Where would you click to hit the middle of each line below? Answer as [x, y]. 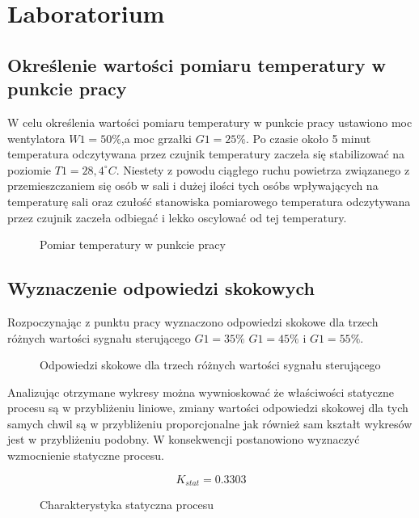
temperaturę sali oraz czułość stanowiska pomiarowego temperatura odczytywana [209, 201]
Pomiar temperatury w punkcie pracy [133, 244]
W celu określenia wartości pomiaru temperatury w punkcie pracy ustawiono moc [210, 122]
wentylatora [36, 138]
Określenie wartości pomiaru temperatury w [197, 64]
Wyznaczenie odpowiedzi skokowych [161, 288]
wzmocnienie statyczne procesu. [86, 455]
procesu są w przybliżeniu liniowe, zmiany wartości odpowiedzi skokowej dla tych [208, 408]
